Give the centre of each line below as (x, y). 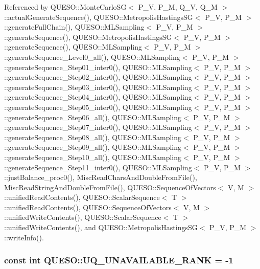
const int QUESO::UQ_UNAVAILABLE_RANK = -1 (119, 260)
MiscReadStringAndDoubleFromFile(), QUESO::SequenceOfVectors (110, 187)
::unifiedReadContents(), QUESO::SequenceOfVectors (88, 207)
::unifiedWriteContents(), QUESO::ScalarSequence (83, 217)
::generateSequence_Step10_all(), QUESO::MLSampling (93, 157)
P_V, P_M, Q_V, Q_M (178, 7)
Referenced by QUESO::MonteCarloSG (65, 7)
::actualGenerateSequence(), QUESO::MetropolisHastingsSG (99, 17)
